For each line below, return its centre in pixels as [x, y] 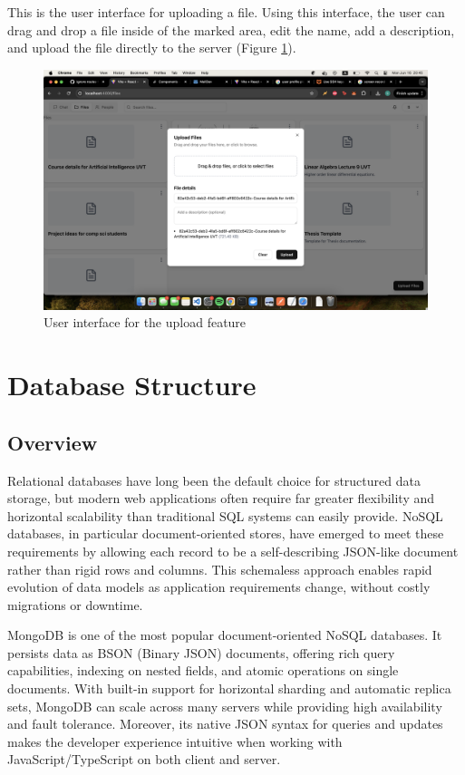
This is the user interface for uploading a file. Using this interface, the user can [226, 12]
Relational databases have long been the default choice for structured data [214, 480]
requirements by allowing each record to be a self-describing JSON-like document [233, 551]
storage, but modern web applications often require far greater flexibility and [221, 498]
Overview [53, 442]
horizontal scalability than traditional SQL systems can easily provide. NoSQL [225, 515]
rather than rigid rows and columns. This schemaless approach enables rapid [220, 569]
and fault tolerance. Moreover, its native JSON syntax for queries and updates [225, 724]
